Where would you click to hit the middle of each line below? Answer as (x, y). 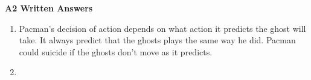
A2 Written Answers (49, 8)
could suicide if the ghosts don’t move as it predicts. (116, 51)
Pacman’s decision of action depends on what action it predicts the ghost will (162, 28)
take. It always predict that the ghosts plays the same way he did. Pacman (157, 40)
